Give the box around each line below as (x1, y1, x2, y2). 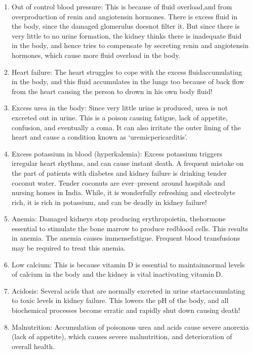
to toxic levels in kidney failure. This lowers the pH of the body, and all (11, 295, 229, 305)
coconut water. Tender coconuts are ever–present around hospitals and (11, 177, 225, 188)
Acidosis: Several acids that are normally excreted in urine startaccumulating (11, 285, 246, 296)
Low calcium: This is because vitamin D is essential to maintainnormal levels (11, 259, 245, 269)
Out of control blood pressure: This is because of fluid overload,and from (11, 1, 232, 11)
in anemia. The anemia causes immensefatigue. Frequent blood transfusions (11, 233, 240, 243)
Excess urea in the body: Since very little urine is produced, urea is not (11, 102, 228, 113)
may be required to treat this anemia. (11, 243, 126, 253)
